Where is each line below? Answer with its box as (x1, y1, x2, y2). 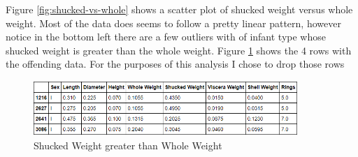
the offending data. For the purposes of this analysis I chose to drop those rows (6, 57, 345, 71)
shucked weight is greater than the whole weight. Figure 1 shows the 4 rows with (6, 43, 352, 57)
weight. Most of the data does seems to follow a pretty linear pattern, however (6, 15, 341, 30)
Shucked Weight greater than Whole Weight (34, 137, 222, 152)
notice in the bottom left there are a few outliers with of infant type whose (6, 29, 326, 44)
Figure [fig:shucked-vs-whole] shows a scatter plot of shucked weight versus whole (6, 2, 353, 16)
